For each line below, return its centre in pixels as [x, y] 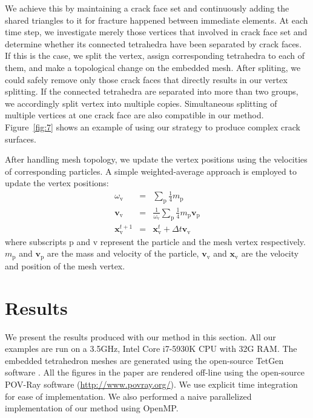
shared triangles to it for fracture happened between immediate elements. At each [156, 20]
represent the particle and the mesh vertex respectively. [203, 241]
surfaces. [21, 139]
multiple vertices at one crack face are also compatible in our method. [134, 115]
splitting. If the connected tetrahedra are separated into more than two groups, [152, 91]
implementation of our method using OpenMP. [92, 408]
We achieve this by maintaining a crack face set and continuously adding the [147, 8]
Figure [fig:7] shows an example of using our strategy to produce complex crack [153, 126]
